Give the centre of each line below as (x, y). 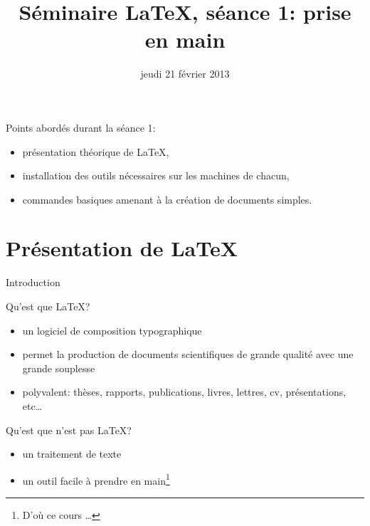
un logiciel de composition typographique (112, 330)
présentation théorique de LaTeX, (96, 151)
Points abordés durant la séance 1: (81, 127)
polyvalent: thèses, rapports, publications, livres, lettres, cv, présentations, (184, 392)
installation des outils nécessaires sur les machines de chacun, (156, 175)
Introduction (33, 282)
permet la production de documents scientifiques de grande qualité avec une (188, 354)
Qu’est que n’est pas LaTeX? (69, 430)
